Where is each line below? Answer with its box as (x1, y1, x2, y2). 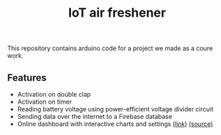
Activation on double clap (17, 90, 91, 98)
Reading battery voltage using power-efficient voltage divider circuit (17, 105, 214, 113)
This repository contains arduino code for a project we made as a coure (7, 44, 213, 53)
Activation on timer (17, 97, 72, 106)
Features (7, 72, 47, 84)
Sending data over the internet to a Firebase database (17, 113, 173, 120)
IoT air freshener (68, 5, 166, 21)
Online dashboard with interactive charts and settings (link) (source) (17, 120, 213, 128)
